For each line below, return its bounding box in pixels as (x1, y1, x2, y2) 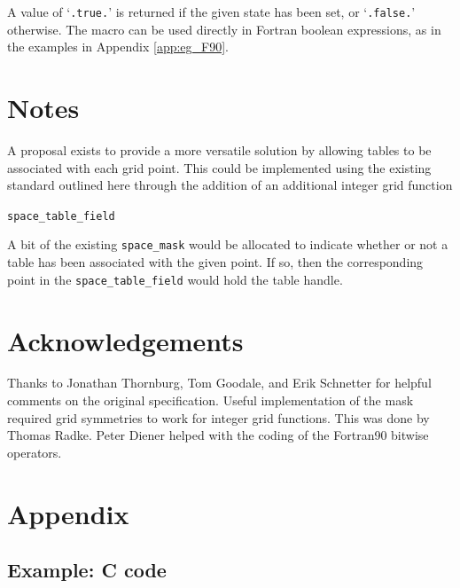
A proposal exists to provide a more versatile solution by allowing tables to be (7, 140, 432, 159)
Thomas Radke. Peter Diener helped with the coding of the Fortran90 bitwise (7, 426, 429, 444)
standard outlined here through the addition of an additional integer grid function (7, 176, 453, 194)
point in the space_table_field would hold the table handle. (7, 270, 343, 288)
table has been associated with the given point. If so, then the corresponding (7, 253, 424, 271)
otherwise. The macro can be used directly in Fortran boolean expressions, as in (7, 20, 441, 38)
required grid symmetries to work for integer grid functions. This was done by (7, 408, 430, 427)
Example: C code (7, 556, 167, 584)
